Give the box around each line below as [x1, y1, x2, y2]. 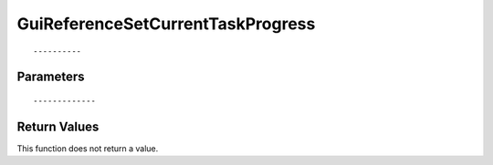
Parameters [16, 69, 85, 85]
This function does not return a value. [16, 142, 159, 154]
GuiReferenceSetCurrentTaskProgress [16, 14, 316, 34]
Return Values [16, 119, 100, 134]
